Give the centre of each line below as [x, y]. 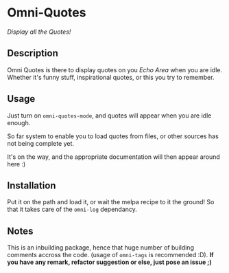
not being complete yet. [40, 143]
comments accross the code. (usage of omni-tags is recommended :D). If [110, 255]
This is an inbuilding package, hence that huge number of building [100, 248]
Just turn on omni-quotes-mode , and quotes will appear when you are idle [109, 116]
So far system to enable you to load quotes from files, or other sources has [113, 136]
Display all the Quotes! [39, 32]
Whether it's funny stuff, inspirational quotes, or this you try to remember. [111, 77]
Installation [32, 185]
